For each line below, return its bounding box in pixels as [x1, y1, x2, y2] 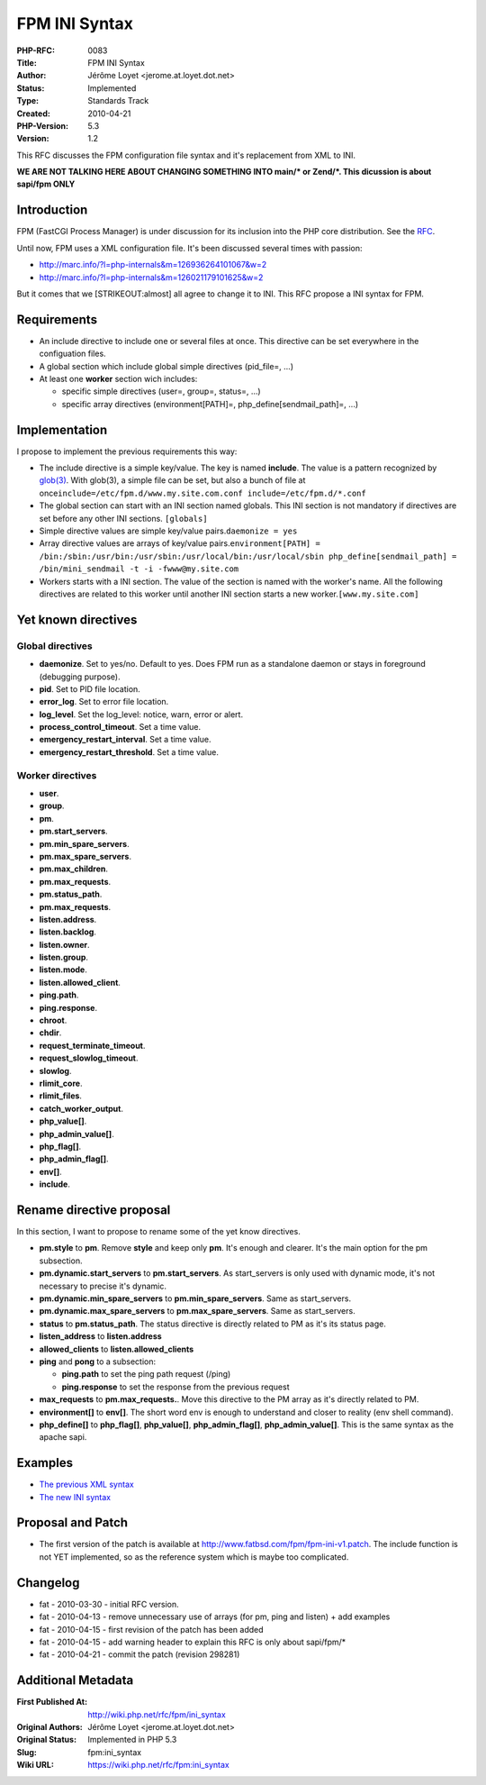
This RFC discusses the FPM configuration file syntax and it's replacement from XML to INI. [16, 150, 355, 160]
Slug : [16, 1746, 38, 1757]
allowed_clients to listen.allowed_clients [39, 1343, 194, 1354]
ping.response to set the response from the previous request [61, 1381, 290, 1392]
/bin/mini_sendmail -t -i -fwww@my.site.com [39, 564, 239, 574]
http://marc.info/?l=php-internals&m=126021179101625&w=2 [39, 271, 264, 283]
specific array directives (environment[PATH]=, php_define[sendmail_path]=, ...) [61, 398, 359, 409]
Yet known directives [16, 612, 138, 627]
